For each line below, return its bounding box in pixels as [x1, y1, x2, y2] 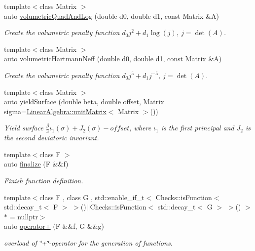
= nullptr [9, 211, 38, 221]
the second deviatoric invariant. [4, 132, 99, 143]
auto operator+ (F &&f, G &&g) [4, 221, 105, 231]
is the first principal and [161, 123, 234, 133]
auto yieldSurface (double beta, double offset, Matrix [4, 96, 164, 107]
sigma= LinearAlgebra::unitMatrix [4, 106, 107, 116]
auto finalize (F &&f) [4, 159, 69, 169]
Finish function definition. [4, 175, 83, 185]
